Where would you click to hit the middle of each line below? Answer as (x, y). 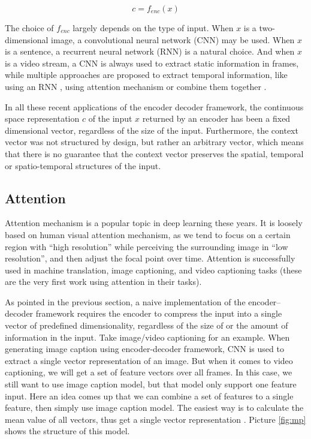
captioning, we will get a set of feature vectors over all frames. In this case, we (149, 372)
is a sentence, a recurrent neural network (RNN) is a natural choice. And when (150, 51)
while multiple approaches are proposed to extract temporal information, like (146, 75)
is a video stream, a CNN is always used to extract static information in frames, (152, 63)
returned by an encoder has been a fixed (216, 118)
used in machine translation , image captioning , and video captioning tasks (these (153, 270)
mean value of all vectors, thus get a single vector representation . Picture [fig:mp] (155, 419)
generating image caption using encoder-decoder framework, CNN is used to (144, 349)
